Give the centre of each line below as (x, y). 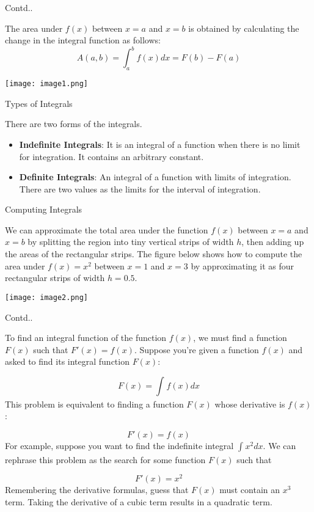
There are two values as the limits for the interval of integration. (140, 188)
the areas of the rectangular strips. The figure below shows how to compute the (154, 254)
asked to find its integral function (67, 361)
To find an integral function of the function (86, 338)
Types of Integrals (39, 103)
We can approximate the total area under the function (107, 229)
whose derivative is (250, 404)
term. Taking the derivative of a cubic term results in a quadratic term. (139, 501)
